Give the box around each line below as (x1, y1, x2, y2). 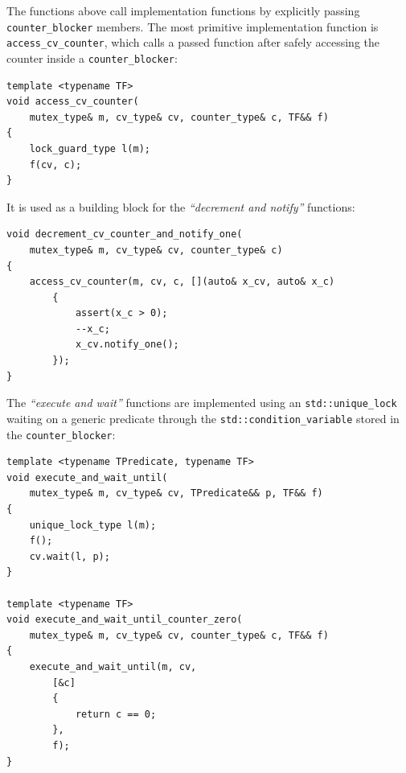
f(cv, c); (29, 158, 82, 171)
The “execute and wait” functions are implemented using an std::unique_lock (6, 394, 397, 411)
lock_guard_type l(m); (29, 142, 150, 154)
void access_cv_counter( (6, 96, 139, 108)
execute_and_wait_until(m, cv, (29, 660, 197, 672)
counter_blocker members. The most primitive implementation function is (6, 18, 379, 35)
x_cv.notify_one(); (75, 339, 179, 351)
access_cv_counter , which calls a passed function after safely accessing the (6, 34, 380, 51)
